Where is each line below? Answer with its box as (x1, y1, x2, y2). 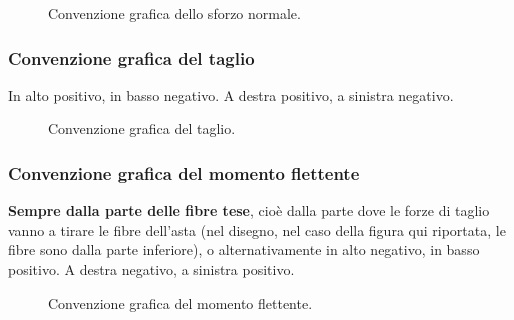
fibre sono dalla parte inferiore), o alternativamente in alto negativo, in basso (8, 239, 480, 260)
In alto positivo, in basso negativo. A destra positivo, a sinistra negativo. (8, 84, 454, 105)
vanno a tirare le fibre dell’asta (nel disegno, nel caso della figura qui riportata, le (8, 219, 506, 240)
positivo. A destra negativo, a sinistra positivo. (8, 259, 295, 279)
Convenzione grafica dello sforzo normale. (48, 3, 301, 23)
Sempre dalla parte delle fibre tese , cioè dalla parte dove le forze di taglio (8, 200, 490, 221)
